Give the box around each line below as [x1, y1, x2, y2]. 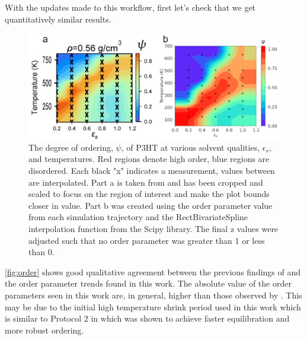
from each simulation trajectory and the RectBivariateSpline [28, 211, 248, 223]
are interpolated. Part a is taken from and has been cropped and [28, 176, 263, 188]
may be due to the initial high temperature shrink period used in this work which [5, 300, 301, 313]
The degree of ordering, [28, 141, 113, 153]
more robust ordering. [5, 323, 84, 336]
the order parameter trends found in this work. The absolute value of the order [5, 277, 292, 290]
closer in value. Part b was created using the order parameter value [28, 199, 273, 211]
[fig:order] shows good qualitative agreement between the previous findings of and [5, 265, 301, 278]
